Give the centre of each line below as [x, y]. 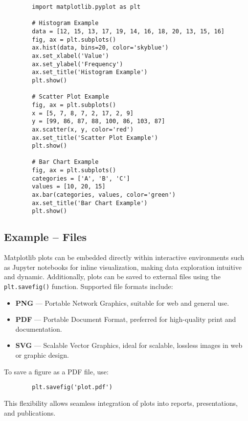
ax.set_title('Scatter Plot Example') [95, 138]
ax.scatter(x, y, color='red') [83, 129]
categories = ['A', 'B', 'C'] [81, 178]
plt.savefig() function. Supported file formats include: [89, 286]
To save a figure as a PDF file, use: [56, 371]
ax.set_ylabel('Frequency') [78, 64]
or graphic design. [42, 355]
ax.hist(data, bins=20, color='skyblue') [100, 48]
